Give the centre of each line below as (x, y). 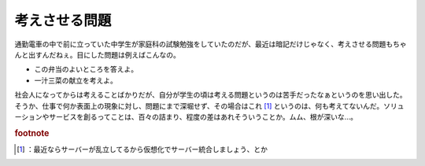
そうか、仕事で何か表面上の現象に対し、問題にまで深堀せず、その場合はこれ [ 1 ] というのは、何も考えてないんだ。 (199, 105)
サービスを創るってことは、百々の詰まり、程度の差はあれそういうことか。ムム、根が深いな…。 (203, 116)
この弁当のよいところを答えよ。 (86, 69)
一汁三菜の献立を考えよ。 (76, 80)
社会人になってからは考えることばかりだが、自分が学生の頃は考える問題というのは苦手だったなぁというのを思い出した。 (211, 95)
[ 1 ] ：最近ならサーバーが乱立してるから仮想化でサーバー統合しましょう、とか (142, 149)
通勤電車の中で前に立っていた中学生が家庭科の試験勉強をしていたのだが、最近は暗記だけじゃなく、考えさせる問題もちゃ (211, 44)
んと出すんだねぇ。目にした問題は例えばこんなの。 (97, 54)
